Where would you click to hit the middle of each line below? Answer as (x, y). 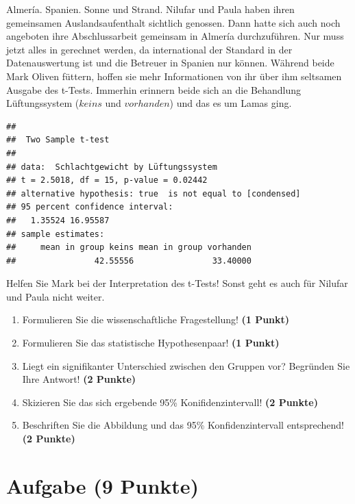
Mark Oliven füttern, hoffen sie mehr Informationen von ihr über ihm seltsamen (174, 76)
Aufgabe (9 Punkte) (103, 485)
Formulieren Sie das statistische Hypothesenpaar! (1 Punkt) (151, 343)
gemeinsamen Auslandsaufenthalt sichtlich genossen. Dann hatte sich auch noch (173, 22)
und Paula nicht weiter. (56, 296)
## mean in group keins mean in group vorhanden (129, 248)
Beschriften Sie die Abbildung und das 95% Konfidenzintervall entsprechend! (183, 425)
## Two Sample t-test (58, 140)
